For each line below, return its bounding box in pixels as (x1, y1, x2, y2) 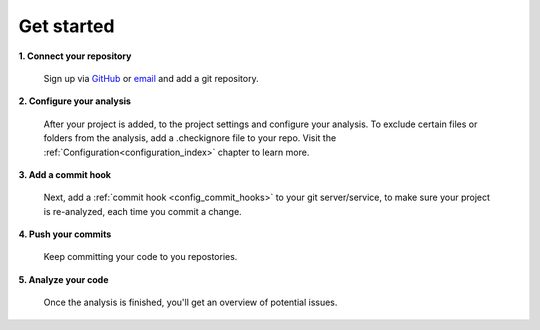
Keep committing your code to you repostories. (43, 251, 238, 263)
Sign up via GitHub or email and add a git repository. (43, 72, 259, 84)
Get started (18, 15, 115, 37)
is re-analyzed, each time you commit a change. (43, 205, 242, 217)
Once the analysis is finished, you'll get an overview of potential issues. (43, 296, 338, 309)
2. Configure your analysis (18, 95, 132, 107)
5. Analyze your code (18, 273, 109, 285)
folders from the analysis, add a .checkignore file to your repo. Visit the (43, 132, 337, 144)
